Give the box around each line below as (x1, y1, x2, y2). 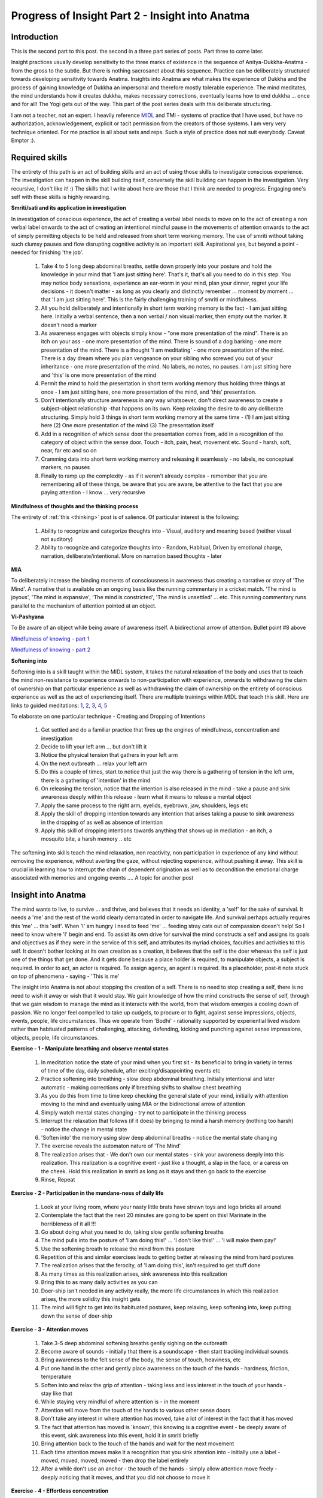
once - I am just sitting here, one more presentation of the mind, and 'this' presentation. (41, 388, 257, 395)
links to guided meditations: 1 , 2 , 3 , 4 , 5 (11, 702, 108, 709)
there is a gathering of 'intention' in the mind (41, 777, 151, 784)
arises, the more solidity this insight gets (41, 1295, 141, 1303)
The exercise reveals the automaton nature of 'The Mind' (41, 1142, 181, 1150)
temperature (41, 1373, 72, 1381)
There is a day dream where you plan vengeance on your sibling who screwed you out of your (41, 355, 273, 362)
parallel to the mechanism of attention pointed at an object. (11, 602, 157, 609)
